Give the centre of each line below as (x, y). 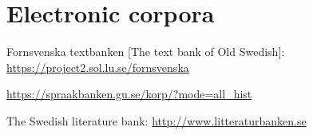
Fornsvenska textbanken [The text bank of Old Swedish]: (146, 52)
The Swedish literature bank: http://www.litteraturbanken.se (156, 120)
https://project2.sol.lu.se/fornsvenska (98, 67)
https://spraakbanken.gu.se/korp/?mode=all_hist (129, 94)
